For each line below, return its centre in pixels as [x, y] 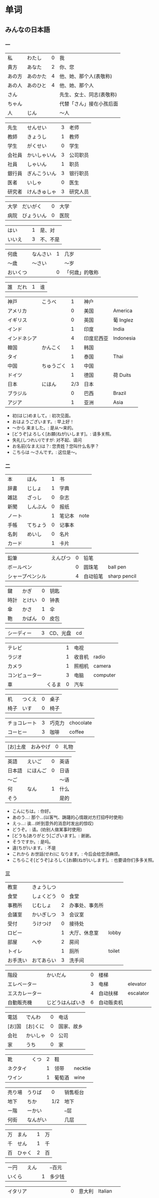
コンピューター [25, 675]
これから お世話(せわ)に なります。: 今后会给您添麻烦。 [67, 854]
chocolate [80, 723]
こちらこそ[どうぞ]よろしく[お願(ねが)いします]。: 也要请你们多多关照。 [84, 860]
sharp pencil [122, 576]
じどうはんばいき [66, 1002]
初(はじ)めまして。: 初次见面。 [43, 415]
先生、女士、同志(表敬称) [88, 94]
